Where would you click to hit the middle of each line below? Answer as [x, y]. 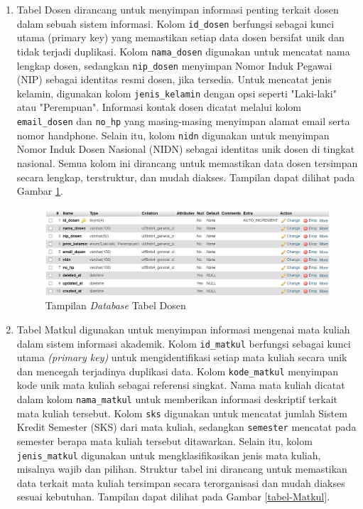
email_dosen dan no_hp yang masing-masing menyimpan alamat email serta [183, 121]
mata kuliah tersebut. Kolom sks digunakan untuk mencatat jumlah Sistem [182, 413]
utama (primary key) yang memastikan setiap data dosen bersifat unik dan [180, 37]
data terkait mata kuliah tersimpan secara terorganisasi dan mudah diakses [181, 482]
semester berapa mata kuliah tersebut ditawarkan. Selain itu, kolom [164, 441]
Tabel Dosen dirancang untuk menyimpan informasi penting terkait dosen [178, 9]
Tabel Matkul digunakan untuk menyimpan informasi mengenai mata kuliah [183, 329]
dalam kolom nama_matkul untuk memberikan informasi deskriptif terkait [177, 399]
